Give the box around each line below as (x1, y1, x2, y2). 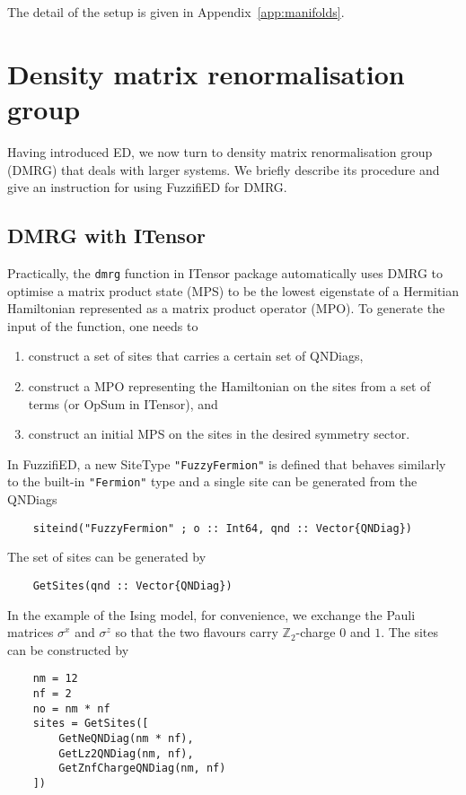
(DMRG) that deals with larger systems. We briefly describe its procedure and (7, 160, 440, 179)
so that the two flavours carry (115, 623, 278, 642)
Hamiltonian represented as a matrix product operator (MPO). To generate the (7, 299, 445, 318)
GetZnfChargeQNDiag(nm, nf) (58, 762, 226, 775)
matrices (7, 623, 54, 642)
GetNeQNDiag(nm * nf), (58, 731, 194, 745)
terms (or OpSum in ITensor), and (28, 394, 218, 413)
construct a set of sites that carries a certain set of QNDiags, (28, 346, 364, 365)
